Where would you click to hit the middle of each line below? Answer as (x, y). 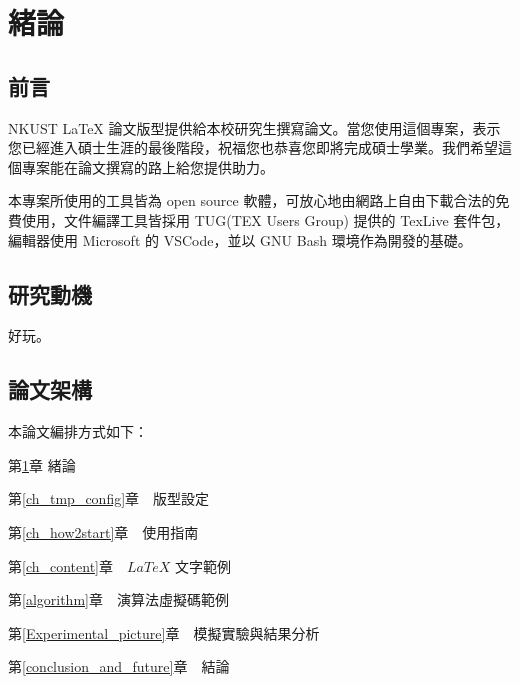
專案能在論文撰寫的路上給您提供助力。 (147, 166)
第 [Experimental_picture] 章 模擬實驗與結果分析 (164, 632)
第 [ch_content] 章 (60, 565)
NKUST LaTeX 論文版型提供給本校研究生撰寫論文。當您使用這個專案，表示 (254, 127)
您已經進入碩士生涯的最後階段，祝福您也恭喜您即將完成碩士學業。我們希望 (253, 147)
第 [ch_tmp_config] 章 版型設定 (109, 498)
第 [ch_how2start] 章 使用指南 (103, 531)
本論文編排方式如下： (78, 431)
